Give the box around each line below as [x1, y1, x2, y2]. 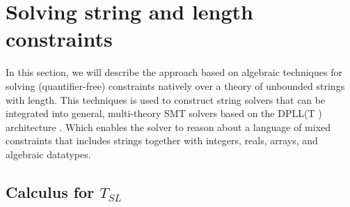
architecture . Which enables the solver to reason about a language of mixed [6, 119, 331, 134]
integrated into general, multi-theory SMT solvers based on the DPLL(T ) [6, 106, 322, 121]
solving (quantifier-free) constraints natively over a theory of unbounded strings [6, 78, 345, 93]
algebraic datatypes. [6, 146, 91, 161]
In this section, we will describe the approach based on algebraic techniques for [6, 65, 342, 79]
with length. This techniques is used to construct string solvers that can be [6, 92, 326, 107]
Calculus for [6, 181, 95, 202]
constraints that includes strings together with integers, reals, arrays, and [6, 133, 318, 148]
